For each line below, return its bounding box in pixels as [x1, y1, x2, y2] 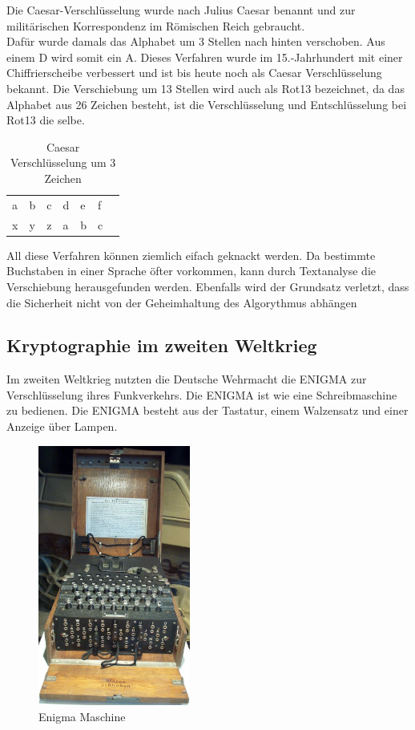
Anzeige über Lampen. [6, 418, 118, 435]
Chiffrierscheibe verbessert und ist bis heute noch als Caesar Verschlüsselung [6, 64, 382, 81]
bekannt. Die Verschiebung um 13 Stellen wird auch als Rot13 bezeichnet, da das [6, 79, 405, 96]
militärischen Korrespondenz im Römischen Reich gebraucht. [6, 17, 305, 34]
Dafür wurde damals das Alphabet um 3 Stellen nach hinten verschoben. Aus [6, 33, 385, 50]
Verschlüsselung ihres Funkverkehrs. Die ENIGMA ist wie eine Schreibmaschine [6, 386, 397, 403]
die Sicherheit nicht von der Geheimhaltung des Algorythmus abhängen [6, 294, 357, 310]
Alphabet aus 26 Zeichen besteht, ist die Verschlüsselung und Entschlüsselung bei [6, 95, 407, 112]
